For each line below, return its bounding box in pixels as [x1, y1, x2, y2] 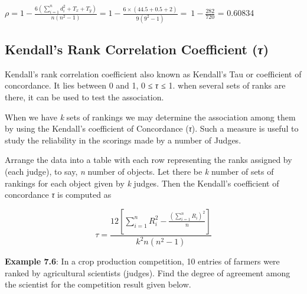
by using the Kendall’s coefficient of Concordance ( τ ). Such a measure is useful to [5, 122, 299, 135]
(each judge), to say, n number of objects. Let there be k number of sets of [5, 165, 274, 177]
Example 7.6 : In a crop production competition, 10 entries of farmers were [5, 255, 280, 267]
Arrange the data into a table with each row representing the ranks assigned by [5, 153, 292, 166]
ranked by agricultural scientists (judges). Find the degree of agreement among [5, 266, 290, 279]
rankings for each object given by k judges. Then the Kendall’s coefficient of [5, 177, 279, 189]
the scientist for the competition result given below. [5, 278, 191, 290]
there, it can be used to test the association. [5, 91, 164, 103]
